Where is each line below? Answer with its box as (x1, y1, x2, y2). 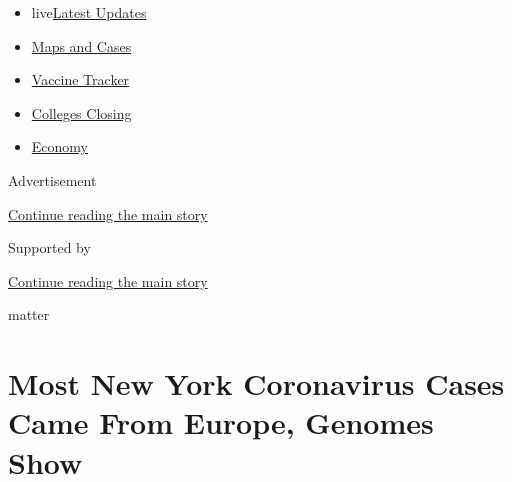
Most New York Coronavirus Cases (8, 363, 505, 404)
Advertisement (8, 169, 97, 190)
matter (8, 304, 50, 325)
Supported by (8, 237, 91, 258)
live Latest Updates (31, 2, 147, 22)
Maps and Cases (31, 35, 132, 56)
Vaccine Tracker (31, 69, 130, 90)
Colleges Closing (31, 102, 132, 123)
